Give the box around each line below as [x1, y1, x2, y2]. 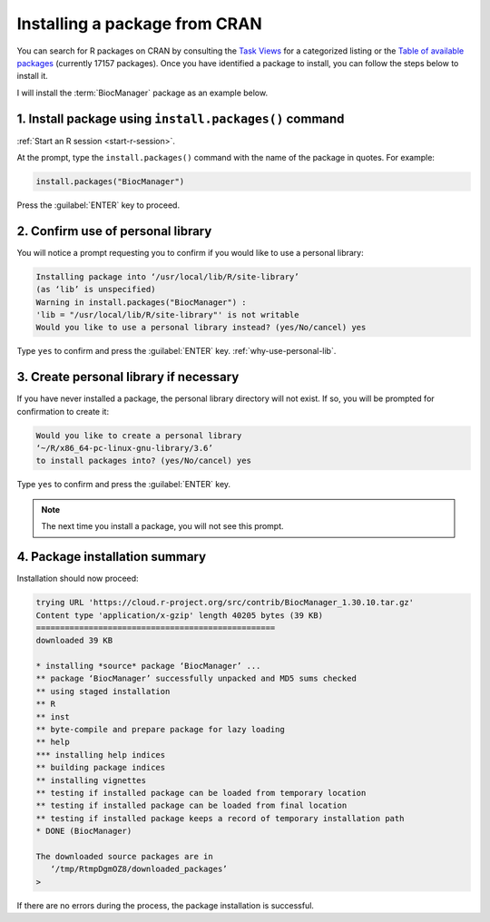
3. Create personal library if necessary [16, 369, 240, 385]
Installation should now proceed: [16, 573, 140, 584]
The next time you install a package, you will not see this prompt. [41, 521, 285, 532]
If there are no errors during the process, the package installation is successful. [16, 899, 315, 911]
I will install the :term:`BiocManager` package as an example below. [16, 87, 268, 98]
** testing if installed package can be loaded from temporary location [35, 788, 367, 798]
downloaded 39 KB [35, 635, 113, 646]
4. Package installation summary [16, 549, 207, 564]
